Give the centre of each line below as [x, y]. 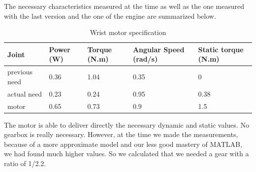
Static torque [221, 49]
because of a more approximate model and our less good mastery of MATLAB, [123, 144]
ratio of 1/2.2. [25, 163]
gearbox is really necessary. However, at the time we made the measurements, [121, 134]
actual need [25, 93]
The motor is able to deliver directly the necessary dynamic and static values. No [127, 124]
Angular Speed [159, 49]
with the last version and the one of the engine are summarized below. [110, 16]
